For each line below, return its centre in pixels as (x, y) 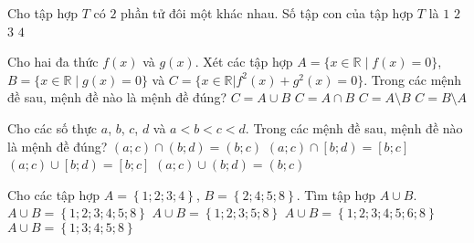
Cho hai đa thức (53, 62)
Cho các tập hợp (54, 194)
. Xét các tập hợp (244, 62)
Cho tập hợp (43, 13)
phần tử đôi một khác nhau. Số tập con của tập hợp (267, 13)
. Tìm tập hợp (336, 194)
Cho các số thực (53, 127)
